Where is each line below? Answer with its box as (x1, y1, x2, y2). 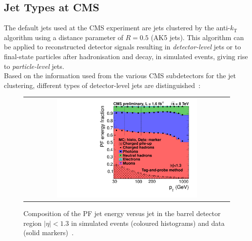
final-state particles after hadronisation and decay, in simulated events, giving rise (4, 51, 248, 61)
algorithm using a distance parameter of (4, 32, 123, 42)
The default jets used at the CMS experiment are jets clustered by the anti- (4, 22, 230, 33)
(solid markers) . (23, 227, 74, 238)
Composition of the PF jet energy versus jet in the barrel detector (23, 208, 221, 219)
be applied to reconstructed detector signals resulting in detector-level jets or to (4, 42, 241, 52)
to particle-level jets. (4, 61, 64, 71)
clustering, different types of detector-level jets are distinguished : (4, 80, 201, 90)
